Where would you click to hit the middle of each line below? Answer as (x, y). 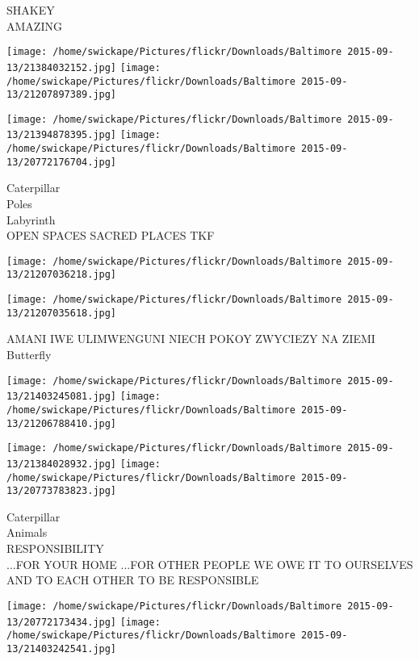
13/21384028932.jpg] (62, 464)
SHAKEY (31, 10)
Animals (27, 532)
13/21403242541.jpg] (62, 648)
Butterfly (29, 355)
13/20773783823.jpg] (62, 491)
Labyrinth (31, 219)
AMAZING (34, 25)
